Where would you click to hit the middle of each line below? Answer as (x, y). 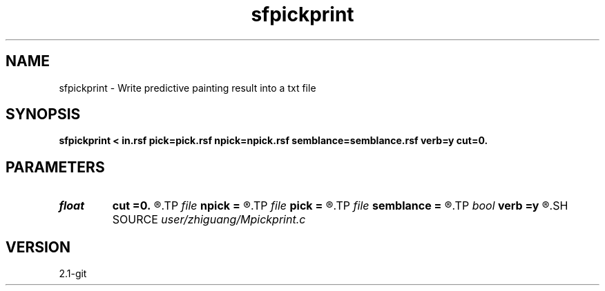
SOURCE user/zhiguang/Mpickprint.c (209, 220)
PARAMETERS (55, 167)
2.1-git (73, 274)
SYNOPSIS (43, 114)
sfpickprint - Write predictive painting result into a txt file (188, 88)
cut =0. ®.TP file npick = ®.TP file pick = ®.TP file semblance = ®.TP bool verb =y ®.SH (340, 206)
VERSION (38, 247)
